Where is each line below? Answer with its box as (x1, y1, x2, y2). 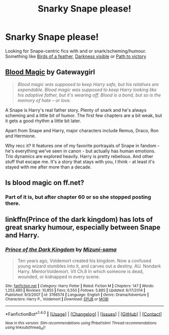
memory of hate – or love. (17, 97, 71, 103)
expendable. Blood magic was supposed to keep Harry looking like (17, 87, 157, 93)
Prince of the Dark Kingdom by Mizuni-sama (5, 246, 117, 253)
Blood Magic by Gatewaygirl (5, 68, 96, 76)
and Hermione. (5, 133, 36, 139)
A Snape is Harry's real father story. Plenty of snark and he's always (5, 107, 147, 113)
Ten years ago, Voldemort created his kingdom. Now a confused (17, 258, 151, 264)
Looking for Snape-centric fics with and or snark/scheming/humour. (5, 48, 146, 54)
